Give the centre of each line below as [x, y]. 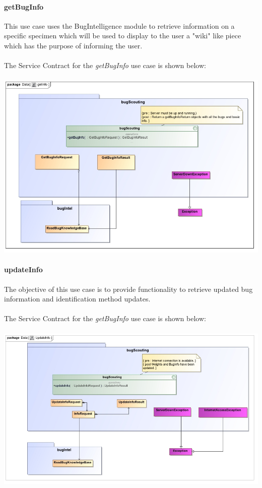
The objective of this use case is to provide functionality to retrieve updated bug [128, 289]
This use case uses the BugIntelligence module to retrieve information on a [119, 25]
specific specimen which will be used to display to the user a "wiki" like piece [123, 36]
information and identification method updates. [77, 299]
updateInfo [23, 269]
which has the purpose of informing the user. [73, 45]
